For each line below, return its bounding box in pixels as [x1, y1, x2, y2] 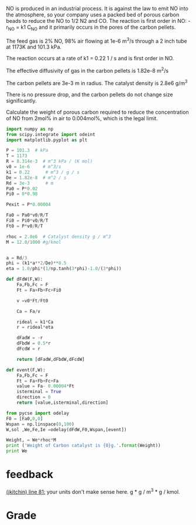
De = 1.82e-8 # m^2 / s [6, 175, 67, 180]
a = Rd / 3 [6, 255, 27, 261]
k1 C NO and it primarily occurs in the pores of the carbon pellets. [20, 23, 176, 32]
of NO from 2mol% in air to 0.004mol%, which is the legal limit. [6, 114, 158, 122]
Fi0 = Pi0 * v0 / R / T [6, 218, 49, 224]
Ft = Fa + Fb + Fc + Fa [16, 378, 59, 384]
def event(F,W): [6, 367, 46, 373]
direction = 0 [16, 394, 51, 400]
